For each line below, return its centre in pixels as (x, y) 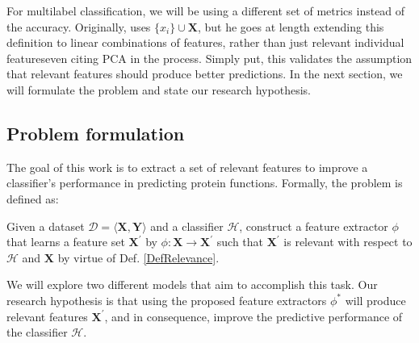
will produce (375, 300)
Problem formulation (96, 133)
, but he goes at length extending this (291, 26)
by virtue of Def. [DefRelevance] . (138, 257)
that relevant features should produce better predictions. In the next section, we (205, 74)
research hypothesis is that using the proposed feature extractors (167, 300)
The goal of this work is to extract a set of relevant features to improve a (187, 167)
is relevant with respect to (348, 242)
